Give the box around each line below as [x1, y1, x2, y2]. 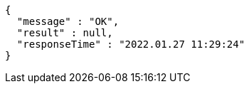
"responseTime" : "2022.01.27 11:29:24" [16, 38, 245, 50]
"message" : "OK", [16, 16, 120, 27]
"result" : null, [16, 27, 113, 38]
